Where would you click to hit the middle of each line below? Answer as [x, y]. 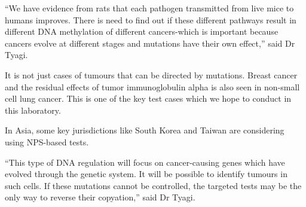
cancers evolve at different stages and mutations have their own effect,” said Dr [150, 43]
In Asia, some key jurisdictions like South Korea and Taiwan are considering [145, 130]
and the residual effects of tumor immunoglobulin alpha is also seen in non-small [152, 86]
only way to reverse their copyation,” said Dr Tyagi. [100, 197]
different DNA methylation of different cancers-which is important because [142, 31]
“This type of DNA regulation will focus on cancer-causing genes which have [145, 162]
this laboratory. [33, 110]
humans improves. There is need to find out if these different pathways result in [151, 19]
